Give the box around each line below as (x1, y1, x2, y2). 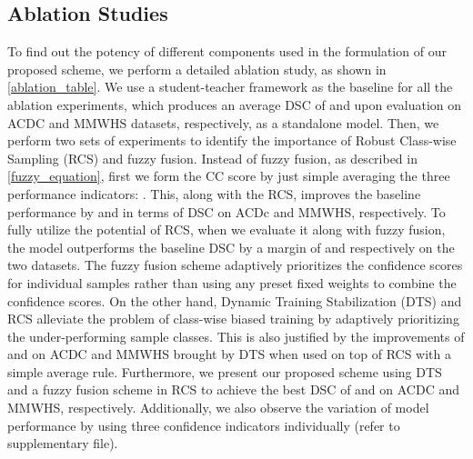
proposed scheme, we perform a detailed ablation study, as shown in (7, 59, 387, 78)
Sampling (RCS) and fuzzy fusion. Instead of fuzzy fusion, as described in (7, 148, 418, 167)
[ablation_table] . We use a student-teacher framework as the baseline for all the (7, 77, 453, 96)
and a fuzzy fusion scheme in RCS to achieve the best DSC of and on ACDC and (7, 380, 459, 399)
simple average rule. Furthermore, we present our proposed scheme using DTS (7, 362, 442, 381)
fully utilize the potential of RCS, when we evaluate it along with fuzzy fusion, (7, 220, 446, 239)
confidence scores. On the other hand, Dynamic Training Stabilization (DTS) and (7, 291, 462, 310)
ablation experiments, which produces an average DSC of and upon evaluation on (7, 95, 462, 114)
